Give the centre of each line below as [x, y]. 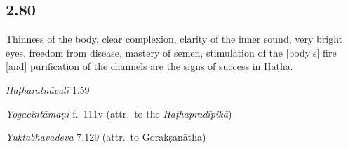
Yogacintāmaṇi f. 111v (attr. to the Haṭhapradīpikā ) [119, 113]
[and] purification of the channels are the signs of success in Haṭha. [149, 66]
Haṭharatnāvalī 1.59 [48, 89]
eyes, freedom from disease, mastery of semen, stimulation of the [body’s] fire [171, 52]
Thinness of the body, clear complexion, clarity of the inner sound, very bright [174, 39]
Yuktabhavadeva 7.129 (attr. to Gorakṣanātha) [106, 137]
